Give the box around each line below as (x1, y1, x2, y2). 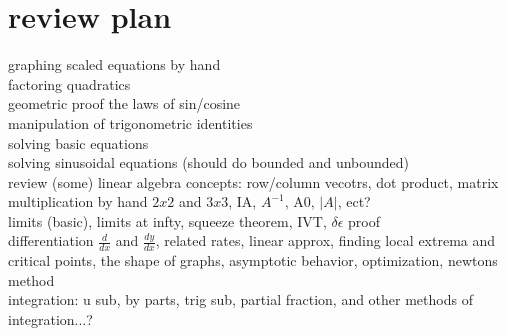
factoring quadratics (8, 73, 131, 94)
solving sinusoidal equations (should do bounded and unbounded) (8, 152, 410, 173)
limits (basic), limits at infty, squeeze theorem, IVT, (8, 210, 327, 231)
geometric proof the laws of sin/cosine (8, 93, 241, 114)
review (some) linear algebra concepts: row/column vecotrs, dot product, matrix (8, 171, 499, 192)
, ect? (337, 191, 371, 212)
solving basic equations (8, 132, 149, 153)
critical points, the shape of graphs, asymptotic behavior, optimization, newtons (8, 250, 498, 271)
